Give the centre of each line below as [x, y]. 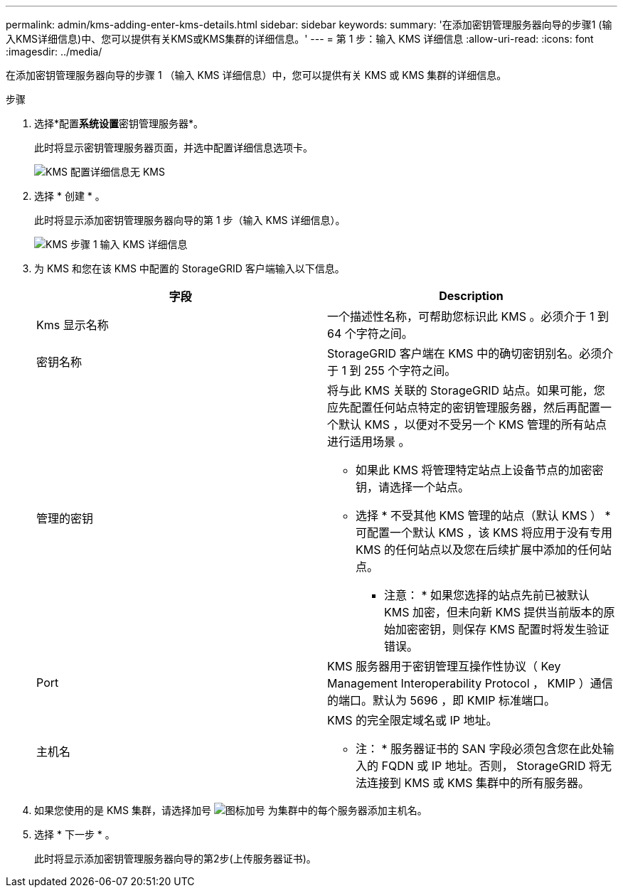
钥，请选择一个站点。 [413, 487]
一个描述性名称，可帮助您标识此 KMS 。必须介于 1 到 [468, 316]
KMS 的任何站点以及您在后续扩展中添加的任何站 [484, 550]
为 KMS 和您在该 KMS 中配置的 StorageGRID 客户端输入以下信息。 [190, 268]
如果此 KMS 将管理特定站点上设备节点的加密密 [480, 470]
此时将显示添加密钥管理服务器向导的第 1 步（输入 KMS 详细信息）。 [190, 220]
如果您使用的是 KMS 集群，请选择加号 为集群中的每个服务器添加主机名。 [231, 810]
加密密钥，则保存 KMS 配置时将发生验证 [502, 629]
